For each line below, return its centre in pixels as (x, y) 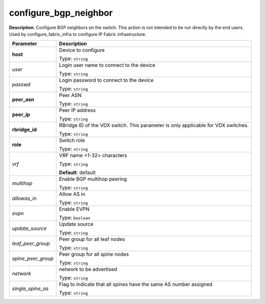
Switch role (72, 140)
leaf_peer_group (31, 244)
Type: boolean (75, 218)
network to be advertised (88, 269)
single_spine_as (30, 289)
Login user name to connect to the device (107, 65)
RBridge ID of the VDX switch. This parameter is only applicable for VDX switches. (154, 125)
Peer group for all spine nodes (94, 254)
